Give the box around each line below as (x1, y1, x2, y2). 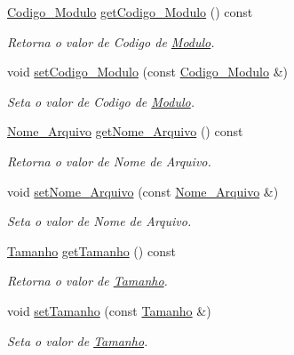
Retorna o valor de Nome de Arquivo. (7, 151, 211, 170)
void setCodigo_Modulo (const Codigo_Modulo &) (7, 62, 288, 81)
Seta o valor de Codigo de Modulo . (7, 92, 195, 110)
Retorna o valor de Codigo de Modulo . (7, 32, 215, 51)
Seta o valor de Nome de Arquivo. (7, 212, 192, 230)
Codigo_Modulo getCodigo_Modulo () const (7, 3, 253, 20)
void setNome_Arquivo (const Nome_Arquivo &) (7, 182, 279, 200)
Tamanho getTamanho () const (7, 241, 176, 260)
